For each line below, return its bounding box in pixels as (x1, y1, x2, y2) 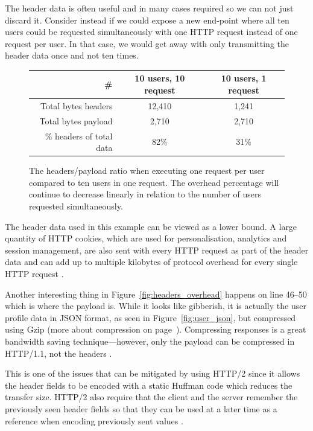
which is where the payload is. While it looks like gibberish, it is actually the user (5, 299, 306, 312)
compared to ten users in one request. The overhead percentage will (29, 176, 279, 188)
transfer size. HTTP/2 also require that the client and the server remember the (5, 391, 298, 403)
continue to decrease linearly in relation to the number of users (29, 188, 262, 200)
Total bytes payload (39, 114, 113, 127)
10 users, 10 (134, 72, 185, 85)
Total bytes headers (40, 99, 113, 112)
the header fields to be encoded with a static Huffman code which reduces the (5, 378, 292, 391)
